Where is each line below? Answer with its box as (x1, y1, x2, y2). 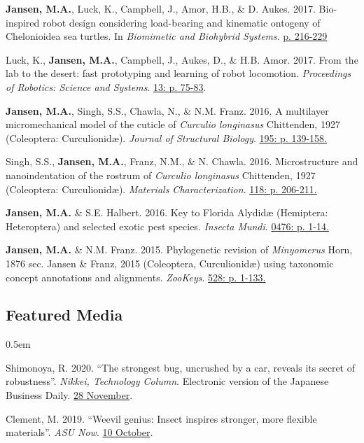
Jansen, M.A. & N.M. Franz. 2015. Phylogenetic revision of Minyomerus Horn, (6, 242, 353, 257)
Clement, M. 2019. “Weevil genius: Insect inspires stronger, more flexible (6, 411, 317, 426)
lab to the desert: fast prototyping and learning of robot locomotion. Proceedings (6, 66, 351, 80)
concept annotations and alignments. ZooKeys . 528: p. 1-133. (6, 269, 266, 284)
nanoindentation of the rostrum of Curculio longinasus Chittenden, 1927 (6, 167, 316, 182)
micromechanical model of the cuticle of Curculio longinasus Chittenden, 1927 (6, 117, 340, 132)
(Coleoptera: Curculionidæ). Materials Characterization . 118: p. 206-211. (6, 181, 317, 196)
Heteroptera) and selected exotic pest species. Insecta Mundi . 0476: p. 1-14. (6, 218, 329, 233)
